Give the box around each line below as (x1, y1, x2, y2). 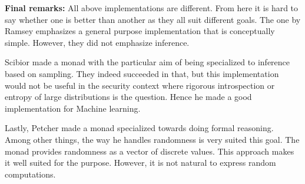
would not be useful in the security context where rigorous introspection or (5, 79, 275, 91)
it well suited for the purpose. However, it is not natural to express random (5, 156, 276, 169)
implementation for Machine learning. (5, 102, 141, 114)
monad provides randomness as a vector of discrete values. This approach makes (5, 145, 294, 157)
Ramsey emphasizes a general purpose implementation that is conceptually (5, 25, 275, 37)
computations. (5, 168, 56, 180)
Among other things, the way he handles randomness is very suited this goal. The (5, 133, 300, 145)
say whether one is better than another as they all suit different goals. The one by (5, 13, 301, 25)
